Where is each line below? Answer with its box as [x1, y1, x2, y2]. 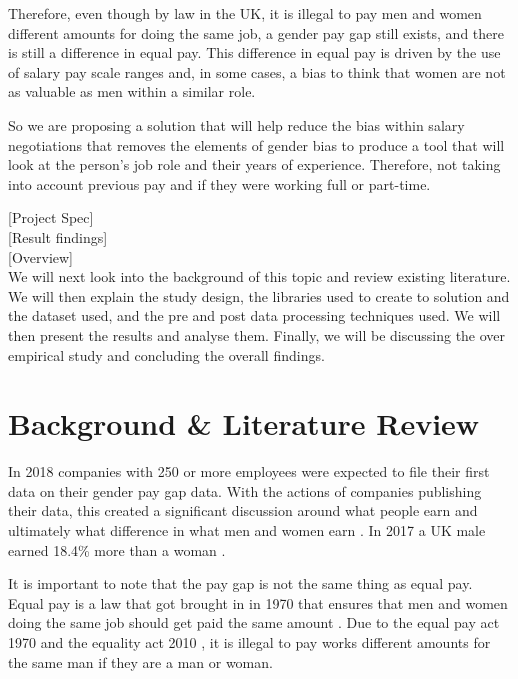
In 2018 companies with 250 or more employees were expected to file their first [8, 461, 490, 482]
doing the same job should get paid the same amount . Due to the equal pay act [8, 612, 500, 633]
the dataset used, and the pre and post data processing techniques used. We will [8, 305, 501, 326]
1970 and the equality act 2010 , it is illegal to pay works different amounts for [8, 631, 491, 652]
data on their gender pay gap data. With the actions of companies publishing [8, 480, 482, 501]
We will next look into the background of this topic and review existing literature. [8, 266, 511, 287]
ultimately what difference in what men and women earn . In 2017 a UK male [8, 520, 486, 540]
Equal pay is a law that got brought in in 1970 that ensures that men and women [8, 592, 508, 613]
